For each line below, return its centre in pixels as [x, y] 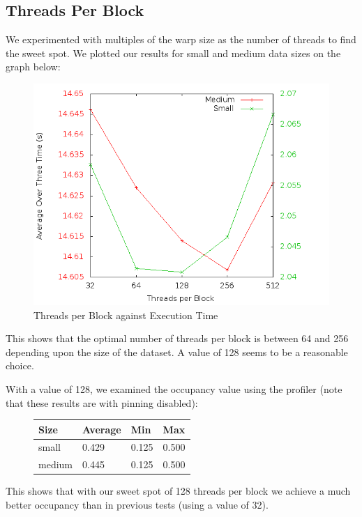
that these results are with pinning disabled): [102, 402]
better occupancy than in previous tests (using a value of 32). [137, 505]
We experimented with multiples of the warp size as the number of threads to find [181, 39]
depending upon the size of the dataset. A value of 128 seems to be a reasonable [177, 352]
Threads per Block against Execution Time [126, 315]
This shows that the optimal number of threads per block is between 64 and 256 [177, 338]
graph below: [33, 67]
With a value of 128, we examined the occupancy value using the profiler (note [174, 388]
